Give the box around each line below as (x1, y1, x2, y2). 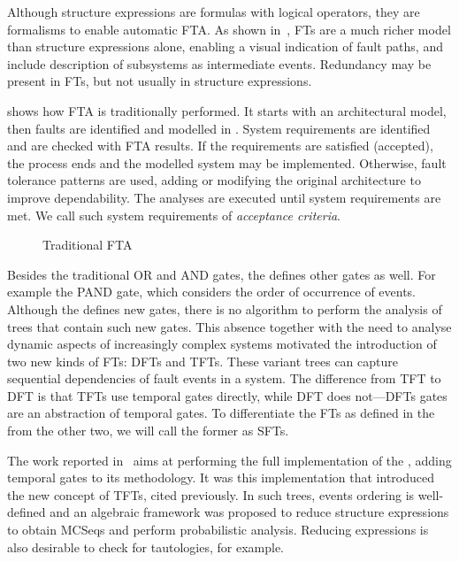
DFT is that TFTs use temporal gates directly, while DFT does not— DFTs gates (7, 386, 448, 404)
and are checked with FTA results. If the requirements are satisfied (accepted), (7, 136, 433, 155)
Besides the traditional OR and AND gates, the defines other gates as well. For (7, 265, 436, 283)
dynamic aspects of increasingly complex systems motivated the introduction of (7, 335, 437, 353)
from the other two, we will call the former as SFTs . (7, 421, 289, 440)
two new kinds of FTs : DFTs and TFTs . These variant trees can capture (7, 351, 398, 370)
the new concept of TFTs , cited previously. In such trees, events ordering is (7, 485, 415, 504)
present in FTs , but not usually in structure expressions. (7, 72, 312, 90)
